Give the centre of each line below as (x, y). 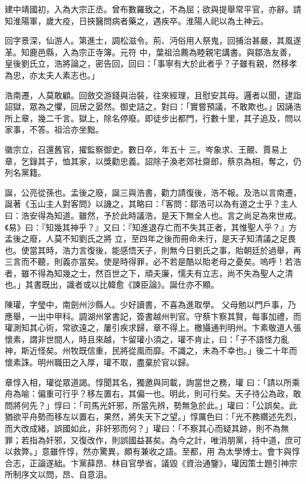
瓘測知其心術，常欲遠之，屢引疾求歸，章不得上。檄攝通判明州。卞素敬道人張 (153, 327)
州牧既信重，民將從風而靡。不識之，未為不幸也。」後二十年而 (179, 350)
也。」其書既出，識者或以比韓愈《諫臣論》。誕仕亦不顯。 (112, 284)
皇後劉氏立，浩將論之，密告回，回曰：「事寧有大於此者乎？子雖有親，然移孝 (151, 63)
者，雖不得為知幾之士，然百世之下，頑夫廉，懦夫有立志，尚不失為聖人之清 (149, 273)
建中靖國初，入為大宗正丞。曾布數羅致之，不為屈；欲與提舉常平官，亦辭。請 (153, 9)
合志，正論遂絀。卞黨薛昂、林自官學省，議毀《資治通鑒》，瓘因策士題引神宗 (151, 462)
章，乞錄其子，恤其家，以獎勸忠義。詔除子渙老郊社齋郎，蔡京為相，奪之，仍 (153, 161)
